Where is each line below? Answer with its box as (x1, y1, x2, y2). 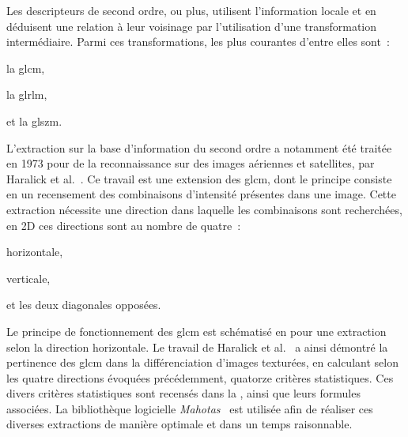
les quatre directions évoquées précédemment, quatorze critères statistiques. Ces (6, 369, 394, 386)
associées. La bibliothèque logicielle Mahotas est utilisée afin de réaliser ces (6, 400, 373, 416)
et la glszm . (6, 112, 62, 129)
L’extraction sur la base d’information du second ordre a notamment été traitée (6, 139, 392, 156)
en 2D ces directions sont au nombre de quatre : (6, 217, 241, 233)
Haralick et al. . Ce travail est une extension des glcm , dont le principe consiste (6, 170, 392, 186)
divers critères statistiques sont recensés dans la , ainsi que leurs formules (6, 385, 361, 401)
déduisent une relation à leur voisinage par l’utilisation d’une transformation (6, 17, 377, 34)
